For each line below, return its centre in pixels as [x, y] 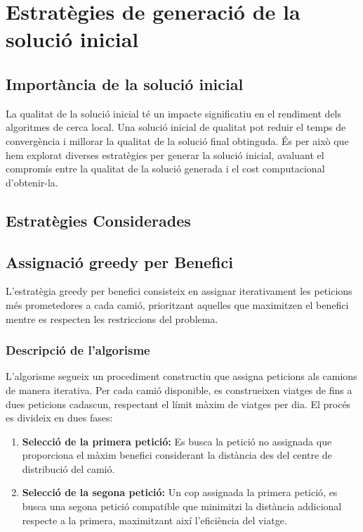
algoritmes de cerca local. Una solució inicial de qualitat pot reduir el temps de [176, 127]
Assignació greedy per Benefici [119, 261]
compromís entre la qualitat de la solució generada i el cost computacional [165, 169]
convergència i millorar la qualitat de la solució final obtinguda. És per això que [177, 140]
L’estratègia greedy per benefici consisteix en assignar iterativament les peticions [179, 291]
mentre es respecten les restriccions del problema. [112, 318]
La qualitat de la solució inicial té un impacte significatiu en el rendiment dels [174, 113]
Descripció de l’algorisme [78, 350]
